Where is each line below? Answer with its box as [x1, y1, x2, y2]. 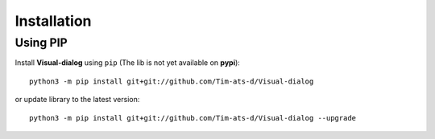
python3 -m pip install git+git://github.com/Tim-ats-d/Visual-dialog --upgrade [29, 113, 357, 122]
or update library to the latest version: [14, 95, 140, 104]
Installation [14, 12, 92, 30]
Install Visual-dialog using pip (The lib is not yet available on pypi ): [14, 58, 241, 67]
